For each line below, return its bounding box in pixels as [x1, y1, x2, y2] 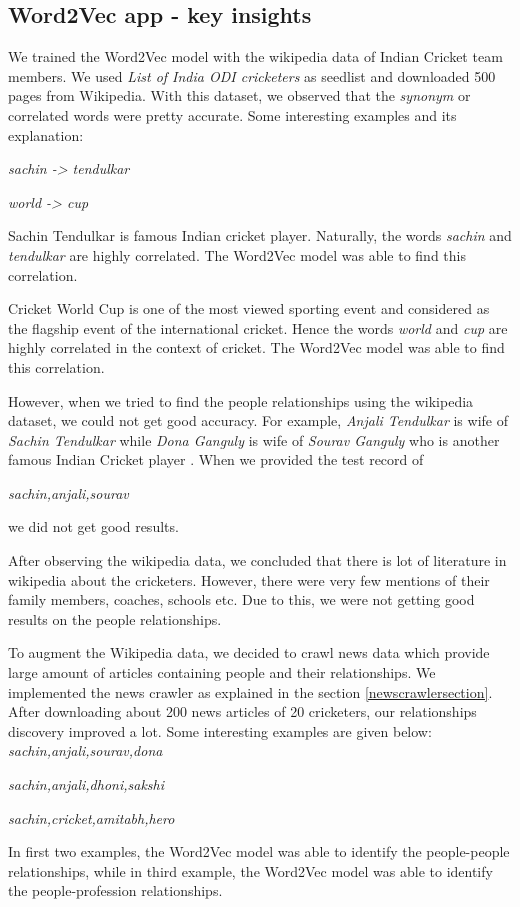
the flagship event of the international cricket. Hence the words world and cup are [8, 317, 508, 338]
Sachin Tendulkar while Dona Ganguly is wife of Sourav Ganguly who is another [8, 429, 500, 450]
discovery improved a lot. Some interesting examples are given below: [8, 720, 432, 741]
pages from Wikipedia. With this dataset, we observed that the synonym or [8, 85, 471, 106]
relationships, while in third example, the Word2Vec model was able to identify [8, 860, 493, 881]
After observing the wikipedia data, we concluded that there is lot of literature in [8, 550, 507, 571]
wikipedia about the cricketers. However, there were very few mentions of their [8, 569, 490, 590]
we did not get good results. [8, 516, 179, 537]
